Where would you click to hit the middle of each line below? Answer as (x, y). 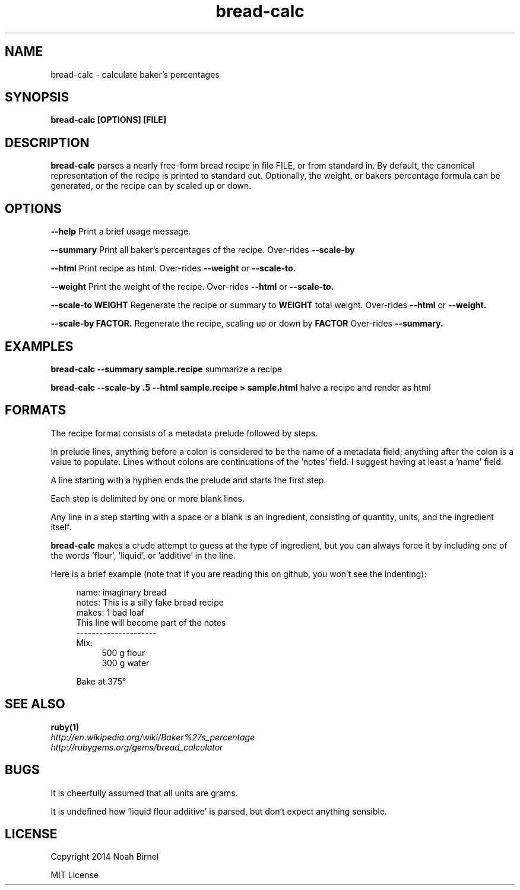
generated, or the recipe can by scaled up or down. (151, 186)
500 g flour (123, 653)
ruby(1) (65, 727)
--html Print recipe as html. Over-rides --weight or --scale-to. (173, 268)
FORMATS (36, 410)
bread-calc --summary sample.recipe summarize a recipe (167, 369)
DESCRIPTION (47, 142)
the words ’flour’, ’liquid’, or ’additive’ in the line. (143, 555)
